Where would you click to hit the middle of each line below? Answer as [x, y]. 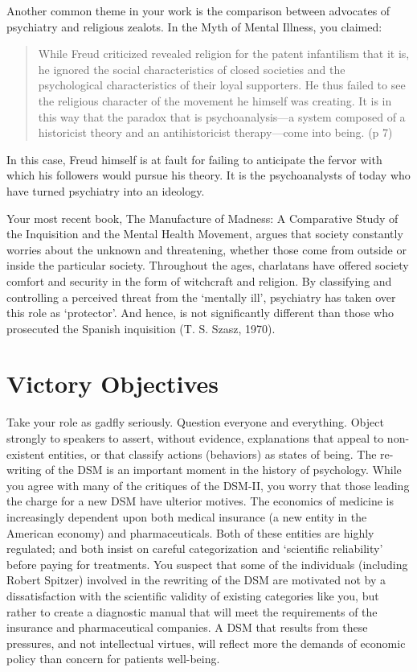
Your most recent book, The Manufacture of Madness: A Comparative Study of [202, 218]
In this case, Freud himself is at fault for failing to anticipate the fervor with [194, 159]
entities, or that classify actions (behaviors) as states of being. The [213, 453]
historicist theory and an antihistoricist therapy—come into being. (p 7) [215, 132]
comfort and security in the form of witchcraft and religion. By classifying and [199, 280]
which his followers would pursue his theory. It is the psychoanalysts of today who [208, 175]
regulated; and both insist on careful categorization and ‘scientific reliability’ [195, 548]
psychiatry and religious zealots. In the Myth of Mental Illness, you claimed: [194, 26]
